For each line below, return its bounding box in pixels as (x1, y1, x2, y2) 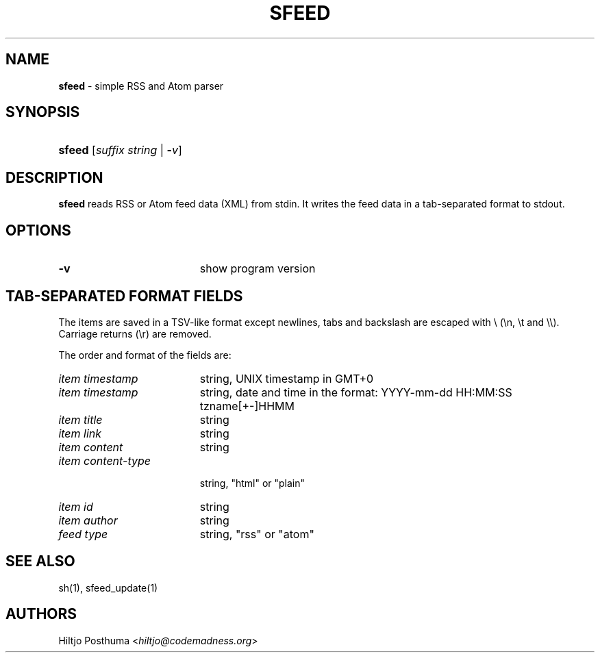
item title (58, 412, 103, 427)
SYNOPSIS (5, 103, 80, 121)
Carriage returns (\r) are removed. (58, 327, 212, 340)
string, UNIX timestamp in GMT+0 (199, 371, 374, 385)
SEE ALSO (5, 553, 75, 570)
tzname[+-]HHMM (199, 398, 295, 413)
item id (58, 499, 93, 514)
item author (58, 513, 118, 527)
